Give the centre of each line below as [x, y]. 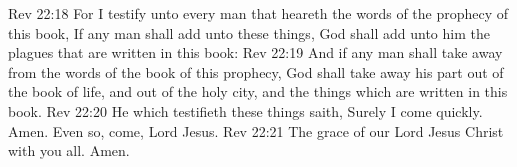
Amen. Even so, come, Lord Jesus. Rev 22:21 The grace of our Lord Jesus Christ [256, 130]
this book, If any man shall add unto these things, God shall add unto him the [249, 32]
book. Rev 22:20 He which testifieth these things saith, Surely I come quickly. [245, 110]
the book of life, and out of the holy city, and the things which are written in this [258, 91]
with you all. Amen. [69, 150]
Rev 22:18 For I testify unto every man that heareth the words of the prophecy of [258, 13]
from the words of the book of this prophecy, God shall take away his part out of [256, 71]
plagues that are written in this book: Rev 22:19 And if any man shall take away [255, 52]
